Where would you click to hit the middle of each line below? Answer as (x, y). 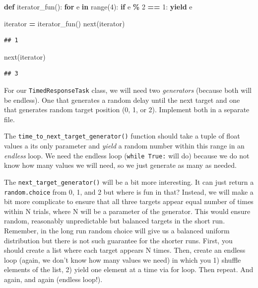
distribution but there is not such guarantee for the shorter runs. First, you (118, 240)
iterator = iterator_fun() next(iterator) (64, 23)
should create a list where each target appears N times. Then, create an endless (125, 250)
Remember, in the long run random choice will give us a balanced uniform (117, 230)
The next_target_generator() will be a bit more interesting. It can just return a (129, 181)
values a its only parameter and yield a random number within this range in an (124, 146)
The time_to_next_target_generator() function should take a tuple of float (122, 136)
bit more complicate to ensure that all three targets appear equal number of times (129, 201)
